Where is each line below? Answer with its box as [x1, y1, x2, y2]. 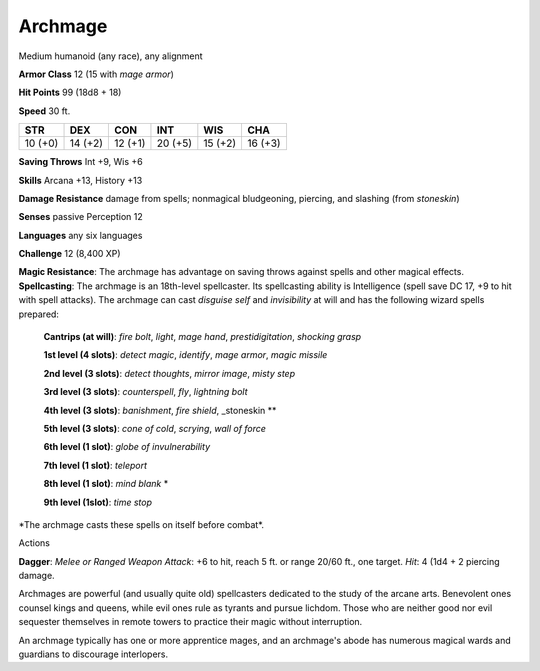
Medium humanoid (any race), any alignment [18, 50, 204, 62]
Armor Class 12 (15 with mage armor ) [18, 68, 174, 80]
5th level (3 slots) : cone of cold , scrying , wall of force [43, 422, 267, 434]
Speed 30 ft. [18, 105, 71, 117]
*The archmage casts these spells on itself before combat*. [18, 518, 265, 530]
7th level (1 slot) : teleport [43, 459, 148, 471]
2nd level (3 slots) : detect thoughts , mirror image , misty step [43, 367, 295, 379]
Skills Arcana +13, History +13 [18, 174, 143, 186]
